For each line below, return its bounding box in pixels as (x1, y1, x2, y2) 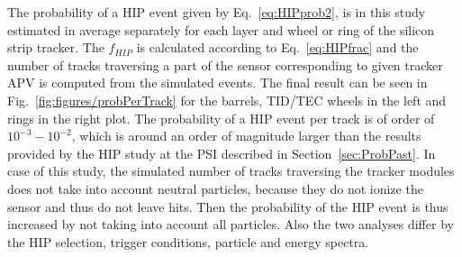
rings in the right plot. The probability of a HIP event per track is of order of (7, 108, 435, 127)
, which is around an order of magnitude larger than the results (71, 126, 421, 145)
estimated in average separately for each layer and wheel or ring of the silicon (7, 20, 435, 39)
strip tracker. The (7, 38, 104, 57)
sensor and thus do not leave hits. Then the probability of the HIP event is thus (7, 197, 448, 216)
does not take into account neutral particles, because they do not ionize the (7, 179, 423, 197)
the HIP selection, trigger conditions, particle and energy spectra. (7, 232, 369, 251)
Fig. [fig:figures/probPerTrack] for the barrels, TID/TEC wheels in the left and (7, 90, 447, 109)
